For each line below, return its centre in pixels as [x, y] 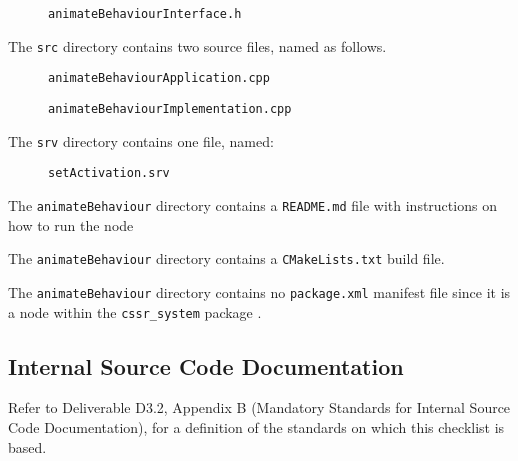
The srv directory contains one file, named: [141, 140]
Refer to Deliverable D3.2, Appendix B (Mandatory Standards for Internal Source [259, 407]
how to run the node [71, 224]
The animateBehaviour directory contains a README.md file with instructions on [252, 204]
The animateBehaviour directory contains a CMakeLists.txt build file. [226, 258]
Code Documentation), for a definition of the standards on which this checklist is [256, 426]
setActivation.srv [109, 173]
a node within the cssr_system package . [135, 311]
